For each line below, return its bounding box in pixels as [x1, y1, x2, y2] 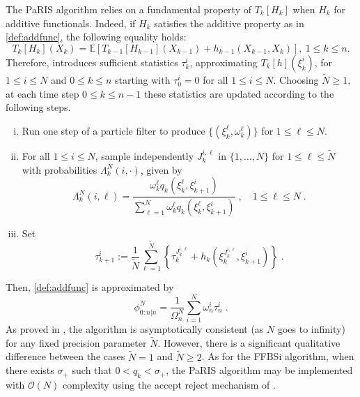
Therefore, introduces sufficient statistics [6, 54, 178, 69]
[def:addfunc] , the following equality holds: [6, 29, 187, 44]
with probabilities [22, 162, 97, 177]
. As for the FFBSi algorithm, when [201, 349, 354, 364]
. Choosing [273, 73, 319, 87]
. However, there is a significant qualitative [157, 335, 341, 350]
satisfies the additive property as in [154, 15, 304, 30]
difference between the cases [6, 349, 125, 364]
